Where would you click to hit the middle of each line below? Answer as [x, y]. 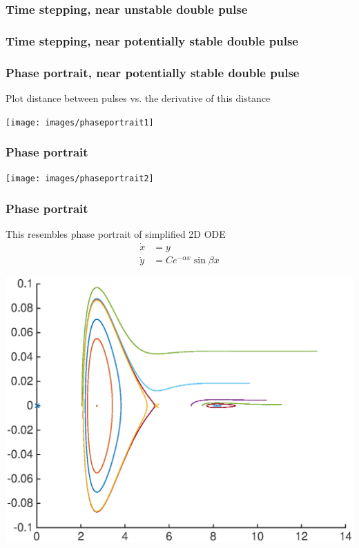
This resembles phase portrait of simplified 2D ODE [116, 234]
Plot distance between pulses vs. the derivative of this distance [138, 98]
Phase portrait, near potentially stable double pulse [153, 72]
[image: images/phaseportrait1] [80, 122]
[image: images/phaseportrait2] [80, 179]
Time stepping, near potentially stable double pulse [152, 40]
